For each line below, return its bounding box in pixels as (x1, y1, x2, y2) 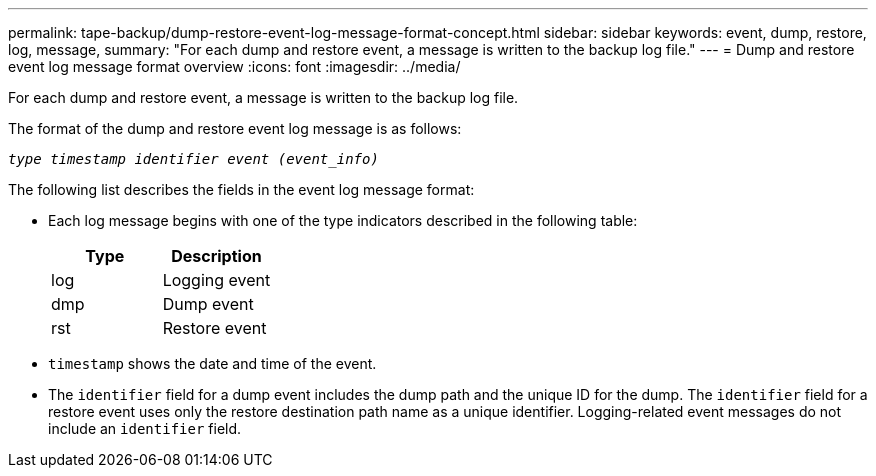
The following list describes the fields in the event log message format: (8, 181, 475, 198)
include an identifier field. (48, 420, 242, 437)
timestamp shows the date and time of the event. (48, 355, 377, 372)
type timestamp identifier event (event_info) (8, 151, 379, 167)
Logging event (162, 270, 271, 290)
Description (171, 246, 262, 266)
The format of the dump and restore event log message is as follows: (8, 120, 462, 137)
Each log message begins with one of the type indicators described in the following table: (48, 212, 638, 229)
